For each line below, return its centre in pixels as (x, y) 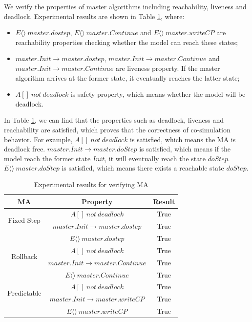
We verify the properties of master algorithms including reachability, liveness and (125, 6)
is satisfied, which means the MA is (183, 139)
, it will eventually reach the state (155, 158)
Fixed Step (24, 220)
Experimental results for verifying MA (91, 184)
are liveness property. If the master (168, 68)
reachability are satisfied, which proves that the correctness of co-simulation (117, 129)
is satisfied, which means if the (185, 149)
